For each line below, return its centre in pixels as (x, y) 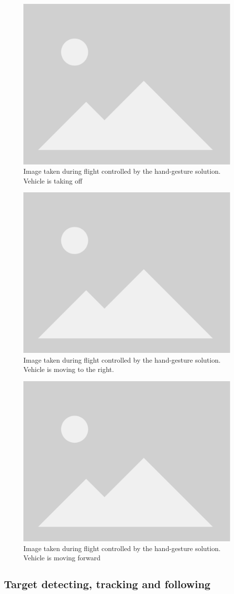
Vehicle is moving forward (62, 558)
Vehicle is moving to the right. (69, 369)
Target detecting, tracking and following (107, 584)
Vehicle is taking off (53, 180)
